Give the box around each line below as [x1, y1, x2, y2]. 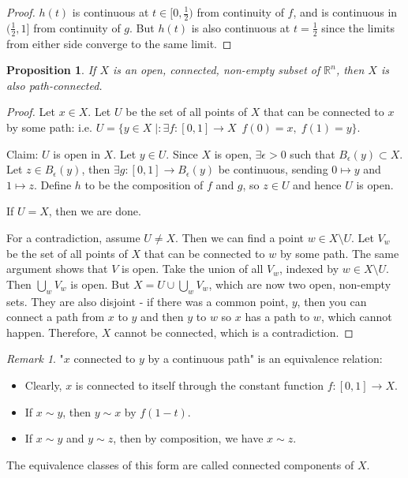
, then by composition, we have [113, 430, 264, 446]
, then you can [297, 293, 367, 309]
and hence [293, 176, 342, 192]
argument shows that [6, 260, 108, 277]
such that [290, 145, 335, 162]
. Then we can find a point [175, 230, 305, 245]
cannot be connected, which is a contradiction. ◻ [114, 323, 354, 340]
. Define [33, 176, 72, 192]
